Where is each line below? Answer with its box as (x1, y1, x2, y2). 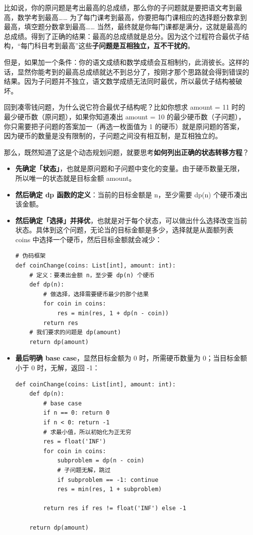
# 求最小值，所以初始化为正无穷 (43, 428, 131, 436)
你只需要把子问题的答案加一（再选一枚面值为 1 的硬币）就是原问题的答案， (4, 121, 244, 131)
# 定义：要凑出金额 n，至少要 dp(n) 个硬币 (29, 271, 155, 279)
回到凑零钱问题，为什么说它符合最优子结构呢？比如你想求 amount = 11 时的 (4, 102, 245, 112)
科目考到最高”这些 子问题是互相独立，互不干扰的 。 (34, 40, 195, 51)
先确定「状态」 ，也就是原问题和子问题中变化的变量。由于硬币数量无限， (15, 163, 244, 173)
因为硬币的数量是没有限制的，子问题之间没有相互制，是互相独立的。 (4, 131, 222, 141)
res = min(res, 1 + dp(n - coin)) (57, 310, 169, 317)
